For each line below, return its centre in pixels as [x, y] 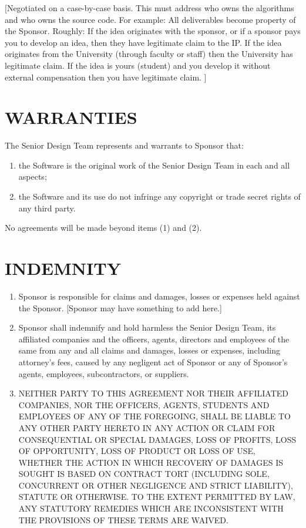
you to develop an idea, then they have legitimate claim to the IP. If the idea [143, 42]
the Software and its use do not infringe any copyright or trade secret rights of [159, 196]
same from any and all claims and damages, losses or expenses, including [149, 350]
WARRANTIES [71, 117]
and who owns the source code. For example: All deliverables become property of [150, 19]
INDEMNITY [63, 268]
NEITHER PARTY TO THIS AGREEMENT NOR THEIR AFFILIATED [153, 393]
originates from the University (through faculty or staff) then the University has [149, 54]
